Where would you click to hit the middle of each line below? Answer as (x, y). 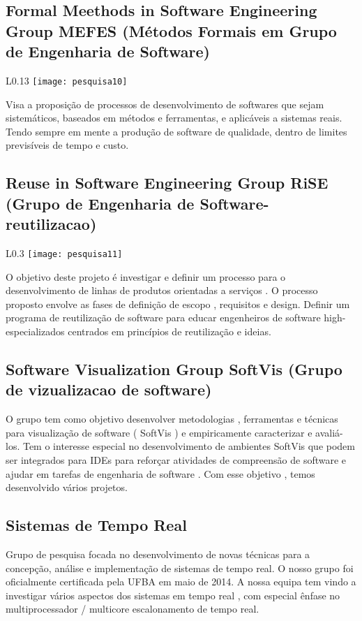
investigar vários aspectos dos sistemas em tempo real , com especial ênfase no (173, 595)
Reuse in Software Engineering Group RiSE (167, 183)
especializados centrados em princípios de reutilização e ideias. (138, 331)
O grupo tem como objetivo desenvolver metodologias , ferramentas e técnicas (172, 419)
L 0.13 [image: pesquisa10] (67, 80)
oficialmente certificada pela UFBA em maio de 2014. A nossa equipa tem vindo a (181, 582)
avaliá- (329, 432)
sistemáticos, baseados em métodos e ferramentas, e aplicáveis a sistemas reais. (174, 118)
